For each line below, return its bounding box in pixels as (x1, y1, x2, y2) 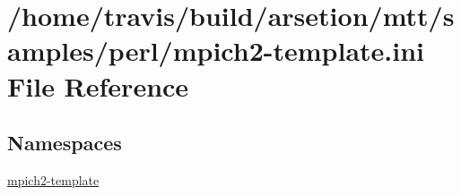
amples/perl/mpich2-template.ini (7, 32, 425, 69)
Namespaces (7, 129, 122, 157)
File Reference (7, 67, 189, 104)
